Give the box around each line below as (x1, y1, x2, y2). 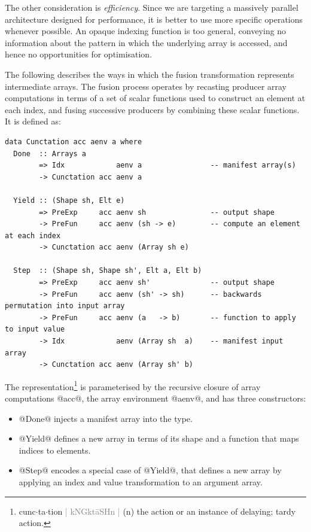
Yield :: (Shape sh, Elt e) (13, 196, 125, 205)
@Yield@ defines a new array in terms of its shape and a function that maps (19, 432, 299, 445)
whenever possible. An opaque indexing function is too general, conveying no (5, 25, 286, 37)
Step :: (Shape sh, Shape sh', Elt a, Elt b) (13, 266, 202, 275)
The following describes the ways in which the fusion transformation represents (5, 68, 294, 80)
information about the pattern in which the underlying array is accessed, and (5, 36, 288, 48)
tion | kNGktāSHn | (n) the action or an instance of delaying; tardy (48, 504, 296, 517)
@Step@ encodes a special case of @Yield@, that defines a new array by (19, 464, 282, 476)
